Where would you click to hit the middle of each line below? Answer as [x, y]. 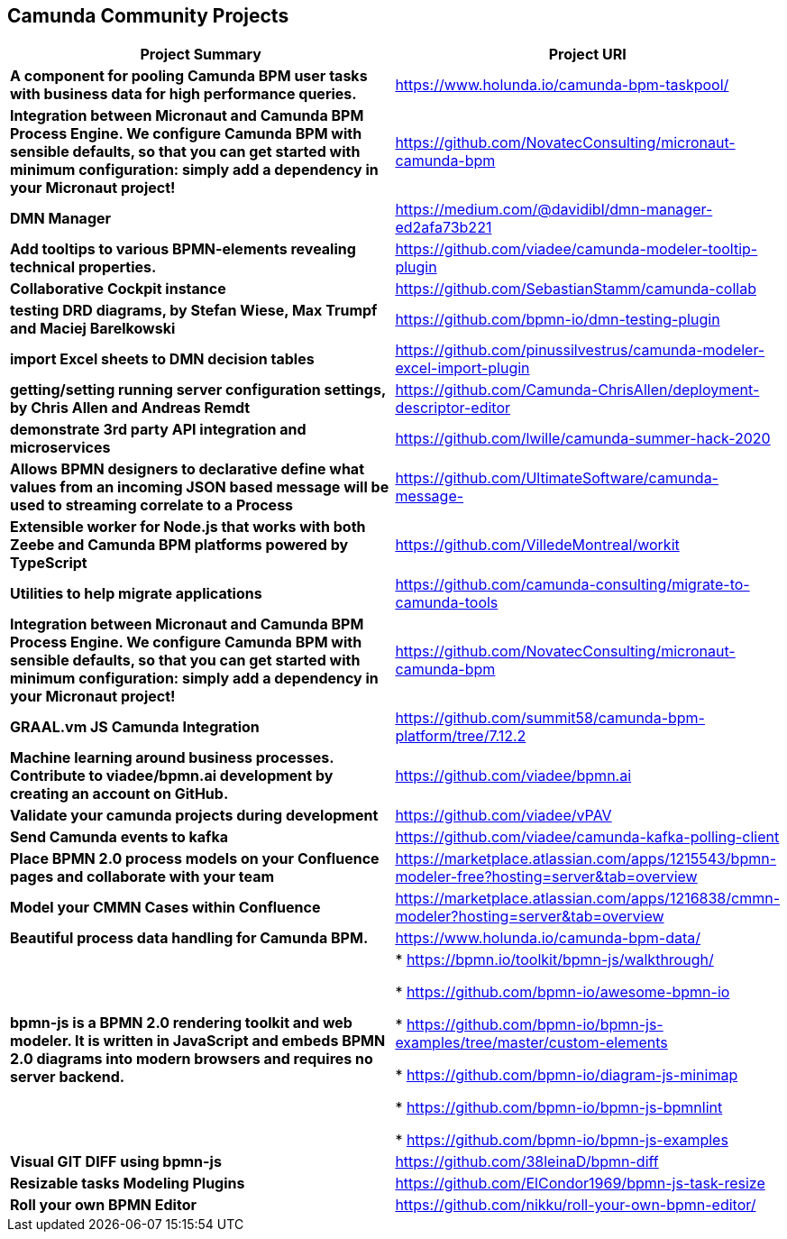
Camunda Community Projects [148, 16]
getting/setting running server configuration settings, [198, 390]
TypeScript [49, 563]
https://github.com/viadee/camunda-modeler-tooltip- [577, 249]
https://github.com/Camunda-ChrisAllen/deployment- [577, 390]
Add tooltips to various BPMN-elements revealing [183, 249]
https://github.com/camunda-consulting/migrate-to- [572, 585]
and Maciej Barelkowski [93, 329]
